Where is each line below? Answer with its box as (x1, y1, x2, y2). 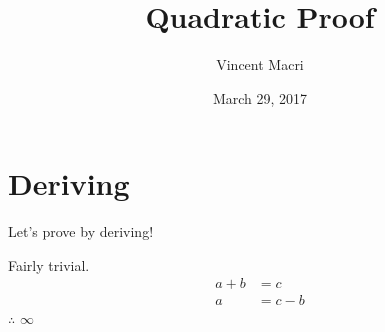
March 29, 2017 (212, 87, 308, 108)
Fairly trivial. (8, 254, 90, 275)
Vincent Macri (216, 54, 304, 75)
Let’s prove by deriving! (8, 221, 154, 242)
